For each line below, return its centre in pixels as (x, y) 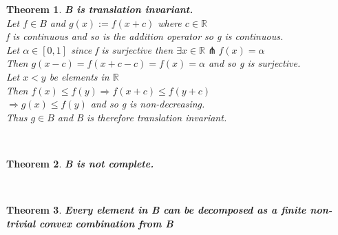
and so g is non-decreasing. (148, 104)
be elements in (79, 76)
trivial (21, 223)
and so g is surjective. (254, 63)
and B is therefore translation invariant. (142, 117)
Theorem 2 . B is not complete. (80, 163)
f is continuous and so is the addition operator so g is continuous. (145, 36)
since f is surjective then (122, 49)
